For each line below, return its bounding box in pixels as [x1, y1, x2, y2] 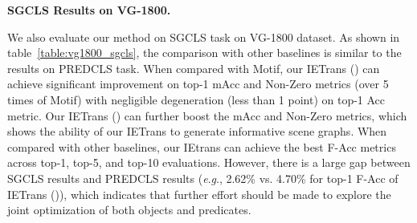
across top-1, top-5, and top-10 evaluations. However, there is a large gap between [7, 154, 411, 171]
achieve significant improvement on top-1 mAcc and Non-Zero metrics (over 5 [7, 75, 389, 92]
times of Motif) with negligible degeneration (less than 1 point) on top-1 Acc [7, 91, 386, 107]
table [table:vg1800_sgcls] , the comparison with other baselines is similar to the [7, 44, 402, 61]
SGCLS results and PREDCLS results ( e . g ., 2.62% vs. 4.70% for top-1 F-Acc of [7, 169, 399, 186]
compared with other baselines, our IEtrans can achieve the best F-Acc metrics [7, 138, 396, 155]
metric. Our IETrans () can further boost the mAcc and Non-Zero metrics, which [7, 107, 407, 124]
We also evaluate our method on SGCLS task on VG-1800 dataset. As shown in [7, 28, 400, 45]
